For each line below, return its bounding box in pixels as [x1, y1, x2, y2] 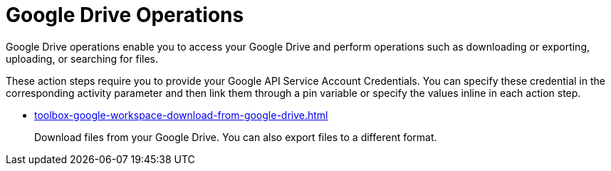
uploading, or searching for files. [6, 52, 158, 65]
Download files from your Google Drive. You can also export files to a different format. [34, 130, 437, 143]
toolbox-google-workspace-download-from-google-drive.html [34, 108, 328, 121]
